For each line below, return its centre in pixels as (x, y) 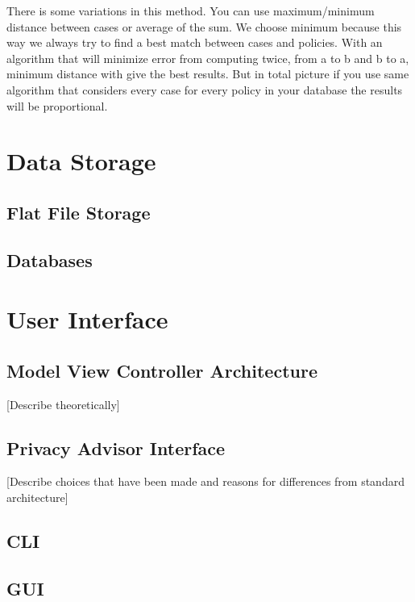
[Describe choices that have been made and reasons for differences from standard (205, 481)
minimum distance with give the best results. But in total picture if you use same (208, 74)
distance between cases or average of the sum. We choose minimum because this (204, 26)
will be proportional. (57, 105)
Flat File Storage (79, 212)
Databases (50, 259)
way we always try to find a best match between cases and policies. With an (195, 42)
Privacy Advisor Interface (116, 447)
